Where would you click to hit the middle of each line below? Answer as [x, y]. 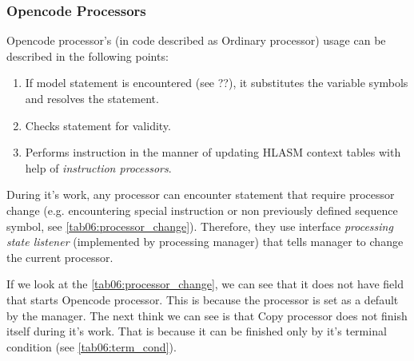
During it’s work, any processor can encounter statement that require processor [201, 194]
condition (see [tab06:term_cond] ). [92, 346]
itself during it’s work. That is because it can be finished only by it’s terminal [197, 331]
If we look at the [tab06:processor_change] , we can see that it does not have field [205, 284]
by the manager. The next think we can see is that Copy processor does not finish [207, 315]
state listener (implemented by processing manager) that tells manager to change [205, 242]
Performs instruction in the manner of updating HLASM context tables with [213, 152]
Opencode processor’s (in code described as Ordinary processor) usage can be [196, 40]
